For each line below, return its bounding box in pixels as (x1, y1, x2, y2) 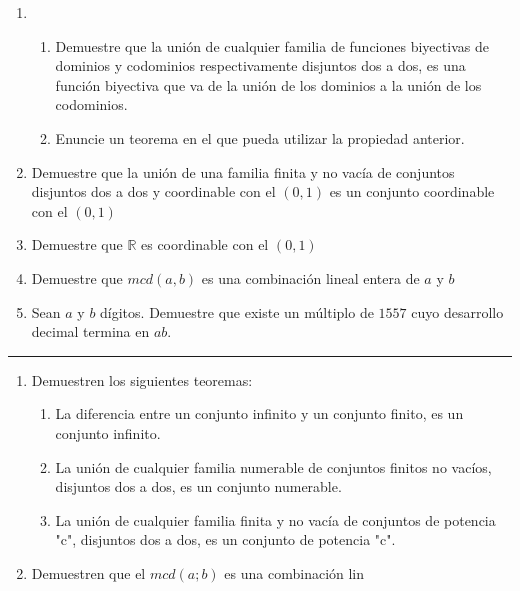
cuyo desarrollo (411, 301, 504, 322)
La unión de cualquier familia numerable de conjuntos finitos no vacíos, (55, 456, 492, 477)
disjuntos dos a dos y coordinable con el (31, 181, 276, 202)
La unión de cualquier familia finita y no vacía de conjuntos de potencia (55, 509, 496, 530)
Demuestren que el (31, 562, 146, 583)
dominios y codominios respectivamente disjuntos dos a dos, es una (55, 55, 466, 76)
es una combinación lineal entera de (201, 267, 420, 288)
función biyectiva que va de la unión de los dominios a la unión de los (55, 74, 482, 95)
